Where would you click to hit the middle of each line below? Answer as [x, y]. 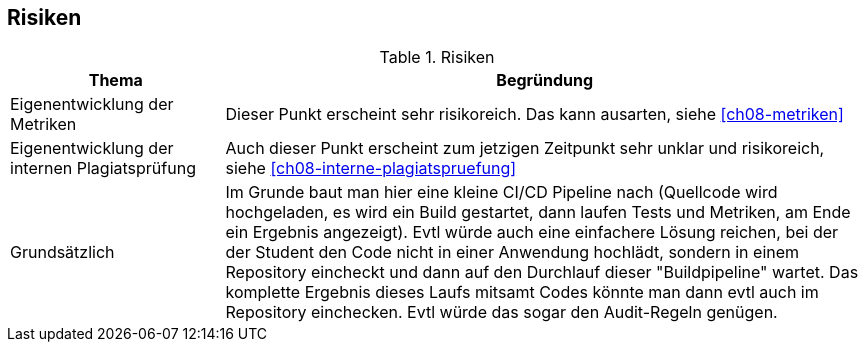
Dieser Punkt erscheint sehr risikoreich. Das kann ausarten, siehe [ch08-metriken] [534, 114]
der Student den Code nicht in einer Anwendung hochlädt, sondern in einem [512, 252]
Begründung [545, 80]
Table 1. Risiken [437, 57]
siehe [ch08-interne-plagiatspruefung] [371, 168]
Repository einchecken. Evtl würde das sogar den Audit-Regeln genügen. [501, 312]
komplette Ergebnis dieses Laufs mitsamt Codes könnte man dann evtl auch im [522, 292]
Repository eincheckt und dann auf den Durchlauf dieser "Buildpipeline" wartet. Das [542, 272]
